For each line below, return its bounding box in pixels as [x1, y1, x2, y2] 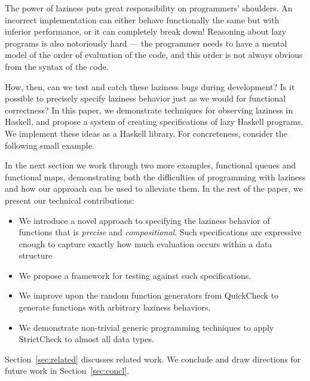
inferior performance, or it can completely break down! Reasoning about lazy [5, 25, 287, 38]
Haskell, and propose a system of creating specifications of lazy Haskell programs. [5, 115, 303, 128]
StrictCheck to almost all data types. [19, 333, 154, 345]
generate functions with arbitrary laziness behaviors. [19, 301, 211, 314]
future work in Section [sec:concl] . [5, 364, 130, 377]
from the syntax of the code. [5, 60, 109, 72]
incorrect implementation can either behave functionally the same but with [5, 13, 280, 26]
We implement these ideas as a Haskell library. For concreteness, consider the [5, 127, 287, 139]
